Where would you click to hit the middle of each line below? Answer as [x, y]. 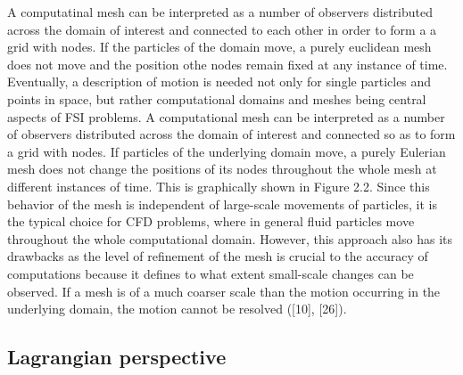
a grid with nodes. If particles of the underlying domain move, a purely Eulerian [227, 151]
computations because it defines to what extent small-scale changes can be [211, 273]
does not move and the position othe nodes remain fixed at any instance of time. [227, 64]
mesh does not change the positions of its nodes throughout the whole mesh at [222, 169]
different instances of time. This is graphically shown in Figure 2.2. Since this [219, 186]
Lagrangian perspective [117, 357]
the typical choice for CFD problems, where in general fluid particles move [211, 221]
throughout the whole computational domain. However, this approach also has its [230, 238]
